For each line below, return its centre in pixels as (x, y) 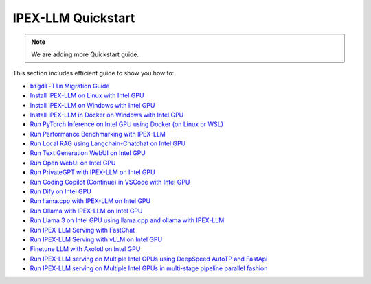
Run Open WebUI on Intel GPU (73, 163)
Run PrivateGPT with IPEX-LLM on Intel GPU (92, 172)
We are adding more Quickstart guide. (85, 54)
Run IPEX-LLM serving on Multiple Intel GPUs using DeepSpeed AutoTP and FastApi (149, 259)
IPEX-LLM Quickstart (74, 18)
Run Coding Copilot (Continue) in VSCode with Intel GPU (110, 182)
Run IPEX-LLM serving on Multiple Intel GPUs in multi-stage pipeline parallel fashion (149, 268)
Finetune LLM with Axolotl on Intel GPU (85, 249)
